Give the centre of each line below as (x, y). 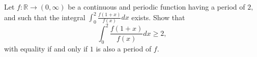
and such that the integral (45, 17)
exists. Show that (158, 17)
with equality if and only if (46, 48)
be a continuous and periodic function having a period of (156, 7)
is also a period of (124, 48)
